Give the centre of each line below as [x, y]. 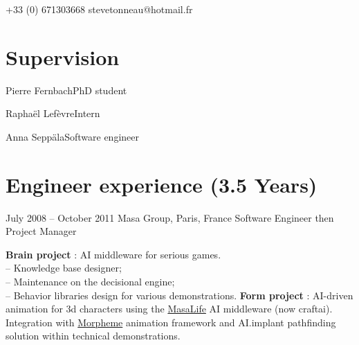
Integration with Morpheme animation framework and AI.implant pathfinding [171, 322]
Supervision [63, 56]
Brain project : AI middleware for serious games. [113, 254]
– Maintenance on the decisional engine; [90, 281]
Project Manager [41, 231]
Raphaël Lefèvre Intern [53, 113]
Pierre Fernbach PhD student [66, 90]
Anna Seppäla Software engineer [73, 136]
